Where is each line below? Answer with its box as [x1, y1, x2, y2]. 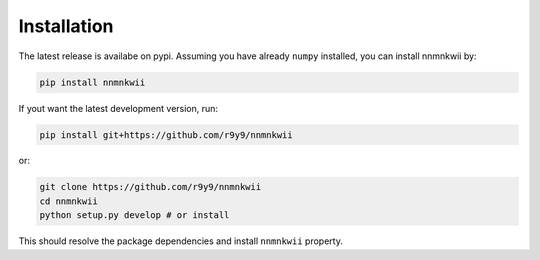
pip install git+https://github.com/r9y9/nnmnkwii [39, 129, 294, 140]
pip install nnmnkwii [39, 76, 146, 88]
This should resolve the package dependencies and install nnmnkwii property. [18, 235, 344, 247]
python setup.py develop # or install [39, 210, 230, 221]
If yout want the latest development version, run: [18, 102, 219, 114]
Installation [18, 15, 114, 37]
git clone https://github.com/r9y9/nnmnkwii [39, 181, 262, 193]
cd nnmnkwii [39, 195, 99, 207]
